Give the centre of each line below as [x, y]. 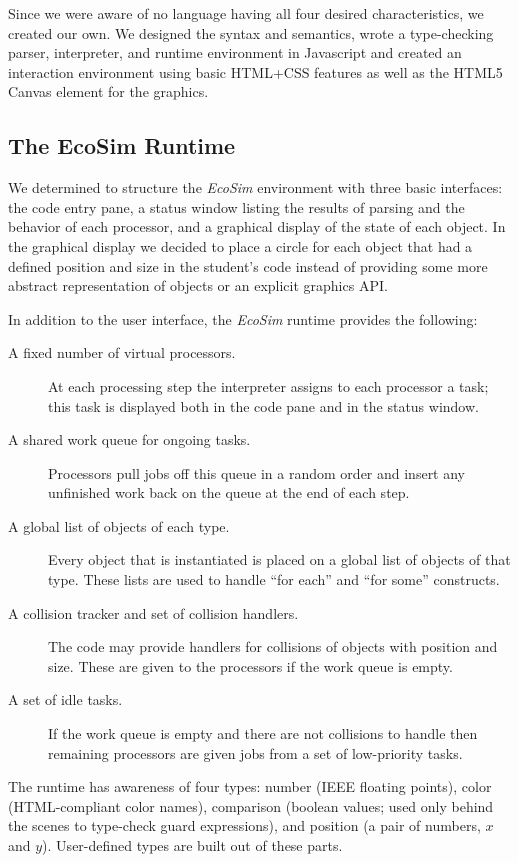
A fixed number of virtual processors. [122, 352]
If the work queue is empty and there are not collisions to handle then [263, 733]
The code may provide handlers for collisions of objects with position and [273, 646]
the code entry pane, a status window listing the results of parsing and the [236, 206]
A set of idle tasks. [65, 699]
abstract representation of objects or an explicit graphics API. [198, 285]
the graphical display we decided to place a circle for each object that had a [240, 245]
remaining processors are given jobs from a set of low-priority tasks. [255, 752]
